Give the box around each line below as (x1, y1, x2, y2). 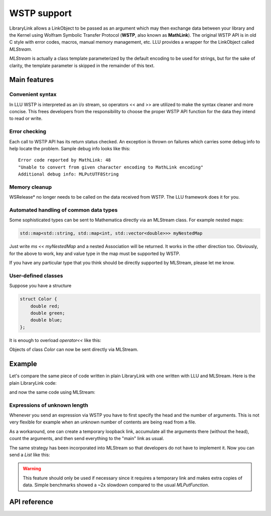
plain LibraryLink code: (9, 380, 57, 386)
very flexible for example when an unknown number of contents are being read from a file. (9, 419, 197, 425)
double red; (30, 303, 60, 309)
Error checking (9, 128, 47, 135)
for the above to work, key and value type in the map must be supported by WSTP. (9, 250, 181, 256)
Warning (23, 466, 41, 472)
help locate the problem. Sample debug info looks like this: (9, 145, 130, 151)
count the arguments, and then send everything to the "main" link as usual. (9, 436, 164, 442)
